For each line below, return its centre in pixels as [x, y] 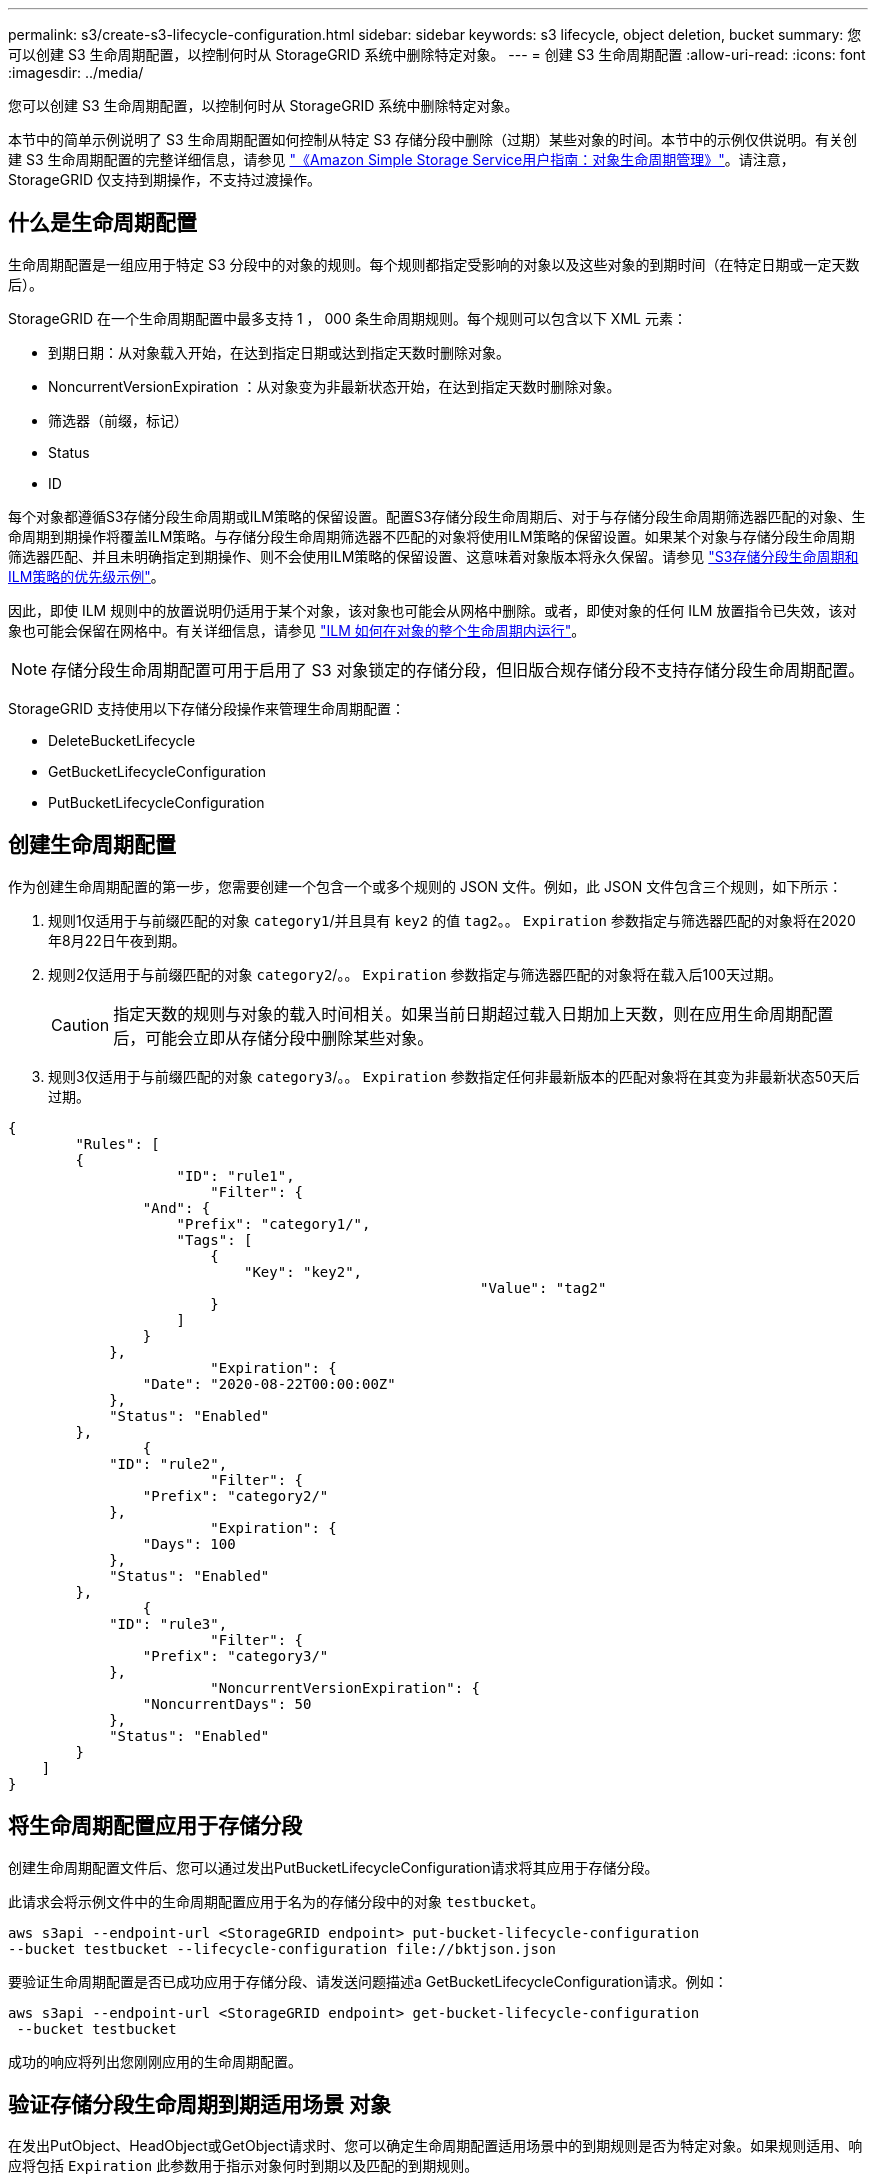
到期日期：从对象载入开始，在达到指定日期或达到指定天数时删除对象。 [279, 352]
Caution [80, 1024]
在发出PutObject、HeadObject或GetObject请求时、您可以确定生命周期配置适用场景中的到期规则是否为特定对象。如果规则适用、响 [435, 2146]
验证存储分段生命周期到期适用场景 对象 [199, 2104]
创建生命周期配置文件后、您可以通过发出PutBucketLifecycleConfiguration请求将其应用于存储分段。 [333, 1867]
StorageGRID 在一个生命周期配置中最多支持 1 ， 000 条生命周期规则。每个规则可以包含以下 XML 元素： [347, 318]
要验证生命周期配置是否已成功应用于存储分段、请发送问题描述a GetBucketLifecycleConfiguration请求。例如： [368, 1981]
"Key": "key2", [303, 1271]
